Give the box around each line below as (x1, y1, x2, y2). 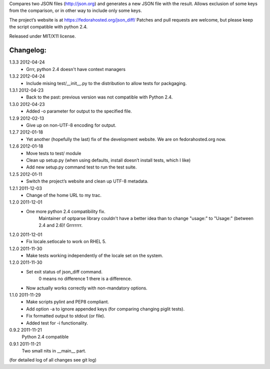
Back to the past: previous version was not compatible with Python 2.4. (26, 94, 173, 100)
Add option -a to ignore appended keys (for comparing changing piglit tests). (26, 305, 185, 312)
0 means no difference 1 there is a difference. (38, 275, 132, 282)
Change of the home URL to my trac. (26, 192, 102, 198)
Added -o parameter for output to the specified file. (26, 108, 132, 114)
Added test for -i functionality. (26, 320, 88, 326)
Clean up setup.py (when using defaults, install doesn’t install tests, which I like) (26, 157, 191, 163)
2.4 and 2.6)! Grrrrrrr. (38, 222, 82, 228)
